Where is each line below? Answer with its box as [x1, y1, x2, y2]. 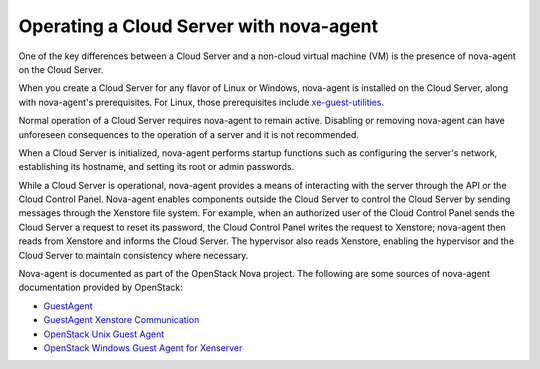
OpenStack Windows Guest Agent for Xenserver [43, 341, 243, 354]
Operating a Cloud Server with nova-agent [18, 15, 379, 37]
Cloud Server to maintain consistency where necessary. [18, 249, 249, 261]
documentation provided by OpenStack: [18, 281, 184, 294]
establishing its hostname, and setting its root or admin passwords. [18, 161, 295, 173]
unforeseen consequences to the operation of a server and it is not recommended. [18, 128, 360, 140]
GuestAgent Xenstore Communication [43, 314, 200, 326]
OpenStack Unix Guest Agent [43, 328, 165, 340]
